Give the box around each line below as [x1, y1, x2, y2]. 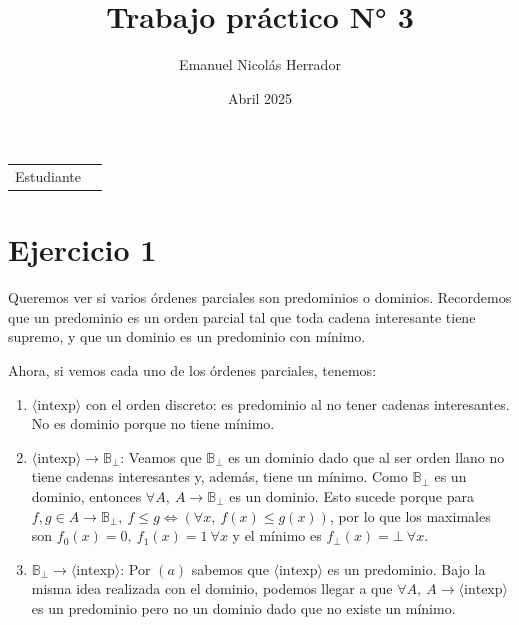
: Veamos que [120, 446, 202, 467]
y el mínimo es [232, 525, 322, 546]
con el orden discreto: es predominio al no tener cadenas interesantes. [85, 393, 510, 414]
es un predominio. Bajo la [327, 558, 486, 579]
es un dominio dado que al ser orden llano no [228, 446, 505, 467]
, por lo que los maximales [329, 505, 491, 526]
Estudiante [15, 166, 82, 187]
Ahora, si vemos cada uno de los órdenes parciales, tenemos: [8, 360, 377, 381]
